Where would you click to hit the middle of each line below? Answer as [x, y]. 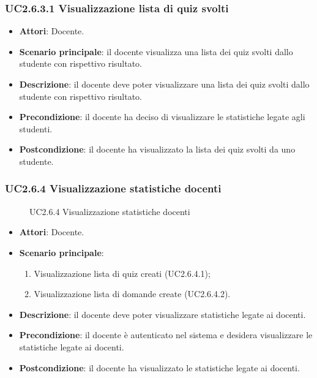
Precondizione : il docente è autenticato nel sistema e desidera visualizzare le [166, 335]
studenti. [36, 128]
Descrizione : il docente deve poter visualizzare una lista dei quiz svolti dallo [164, 84]
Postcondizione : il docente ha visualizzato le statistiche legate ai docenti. [159, 367]
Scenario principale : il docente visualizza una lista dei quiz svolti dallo [156, 51]
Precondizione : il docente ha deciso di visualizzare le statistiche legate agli [162, 117]
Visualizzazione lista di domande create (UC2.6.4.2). [132, 294]
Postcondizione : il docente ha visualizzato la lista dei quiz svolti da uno [157, 149]
